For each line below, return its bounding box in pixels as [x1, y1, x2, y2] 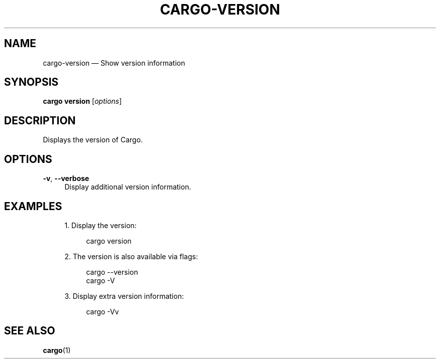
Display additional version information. [64, 183, 191, 192]
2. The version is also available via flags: [64, 252, 198, 261]
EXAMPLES [4, 200, 62, 213]
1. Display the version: [64, 221, 137, 230]
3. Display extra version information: [64, 291, 184, 300]
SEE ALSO [4, 324, 55, 337]
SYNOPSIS [4, 76, 59, 89]
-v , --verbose [43, 174, 89, 183]
